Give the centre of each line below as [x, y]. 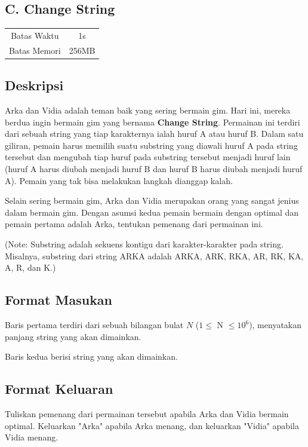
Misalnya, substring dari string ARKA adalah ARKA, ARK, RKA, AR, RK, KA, [154, 255]
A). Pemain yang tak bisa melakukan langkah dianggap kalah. [119, 180]
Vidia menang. [32, 437]
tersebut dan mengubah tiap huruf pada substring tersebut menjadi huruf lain [148, 157]
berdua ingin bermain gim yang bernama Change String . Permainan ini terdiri [153, 122]
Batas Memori [35, 50]
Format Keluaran [59, 389]
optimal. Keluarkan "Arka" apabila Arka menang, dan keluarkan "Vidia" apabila [152, 425]
